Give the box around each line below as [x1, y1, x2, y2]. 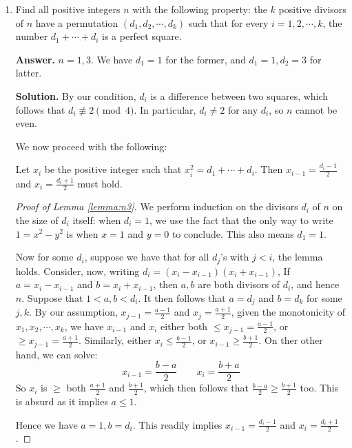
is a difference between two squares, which [150, 88, 329, 103]
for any [227, 102, 258, 116]
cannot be [296, 102, 338, 116]
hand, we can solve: [15, 347, 98, 361]
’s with [220, 250, 249, 264]
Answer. [15, 52, 55, 66]
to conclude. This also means [172, 226, 294, 241]
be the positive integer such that [44, 162, 182, 176]
